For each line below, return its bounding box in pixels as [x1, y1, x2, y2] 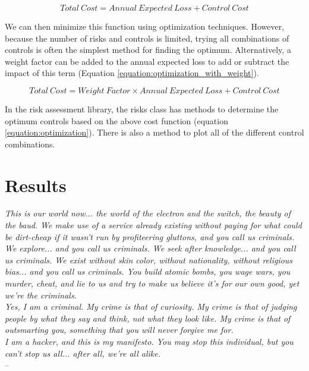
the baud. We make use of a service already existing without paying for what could [5, 219, 302, 231]
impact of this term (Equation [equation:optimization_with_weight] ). [5, 67, 259, 79]
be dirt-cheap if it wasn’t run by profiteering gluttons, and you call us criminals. [5, 230, 295, 243]
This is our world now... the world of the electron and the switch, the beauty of [5, 207, 291, 219]
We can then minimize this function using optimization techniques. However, [5, 20, 285, 32]
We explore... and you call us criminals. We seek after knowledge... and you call [5, 242, 296, 254]
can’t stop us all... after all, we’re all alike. [5, 347, 161, 359]
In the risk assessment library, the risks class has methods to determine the [5, 102, 279, 115]
